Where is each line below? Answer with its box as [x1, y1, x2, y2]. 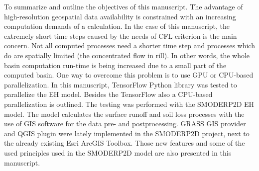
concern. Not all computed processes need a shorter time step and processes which [4, 40, 255, 51]
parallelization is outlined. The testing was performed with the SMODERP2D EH [4, 98, 255, 109]
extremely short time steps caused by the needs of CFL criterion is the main [4, 30, 237, 41]
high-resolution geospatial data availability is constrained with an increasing [4, 11, 236, 21]
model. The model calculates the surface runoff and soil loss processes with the [4, 108, 245, 119]
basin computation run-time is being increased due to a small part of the [4, 60, 227, 70]
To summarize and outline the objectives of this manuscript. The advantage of [4, 1, 243, 11]
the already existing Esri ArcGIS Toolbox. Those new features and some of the [4, 138, 245, 148]
